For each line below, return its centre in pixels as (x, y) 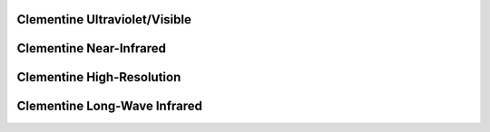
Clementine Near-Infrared (92, 48)
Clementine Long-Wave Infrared (110, 106)
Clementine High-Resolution (99, 77)
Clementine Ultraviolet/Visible (104, 19)
